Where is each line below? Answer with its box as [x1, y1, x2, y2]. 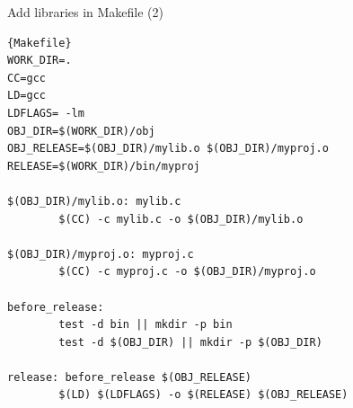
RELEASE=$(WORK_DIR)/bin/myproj [7, 159, 200, 173]
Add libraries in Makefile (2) [7, 3, 164, 21]
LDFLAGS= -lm [7, 106, 84, 120]
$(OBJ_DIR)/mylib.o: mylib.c [7, 194, 181, 208]
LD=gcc [7, 89, 46, 102]
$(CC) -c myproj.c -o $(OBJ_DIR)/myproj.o [58, 265, 316, 279]
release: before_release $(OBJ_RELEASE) [7, 370, 252, 384]
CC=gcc [7, 71, 46, 84]
